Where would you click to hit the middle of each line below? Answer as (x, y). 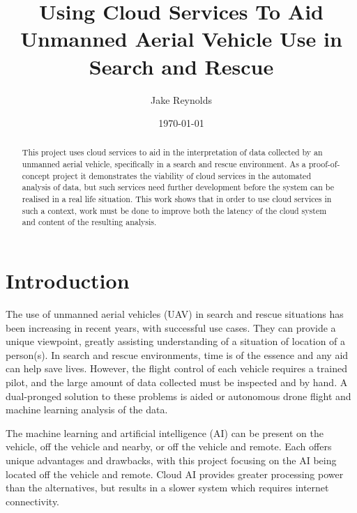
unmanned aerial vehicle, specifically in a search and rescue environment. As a (164, 164)
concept (36, 175)
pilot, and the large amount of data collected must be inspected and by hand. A (177, 382)
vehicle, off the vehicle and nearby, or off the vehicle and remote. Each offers (169, 446)
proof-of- (324, 164)
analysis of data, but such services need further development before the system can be (178, 187)
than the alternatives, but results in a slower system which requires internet (167, 488)
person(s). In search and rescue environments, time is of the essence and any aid (177, 354)
